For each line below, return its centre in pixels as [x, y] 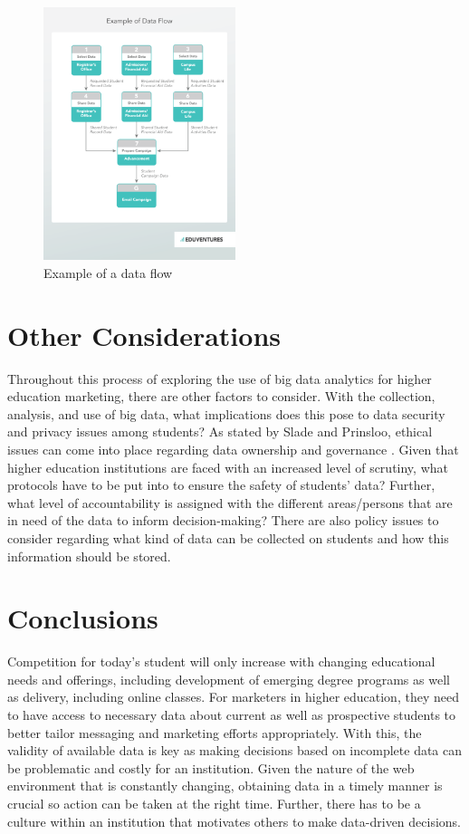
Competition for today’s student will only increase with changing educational [221, 661]
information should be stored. [89, 556]
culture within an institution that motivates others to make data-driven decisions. [234, 821]
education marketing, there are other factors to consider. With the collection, [221, 396]
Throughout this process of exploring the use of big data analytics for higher [220, 378]
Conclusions [83, 618]
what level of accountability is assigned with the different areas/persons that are [230, 502]
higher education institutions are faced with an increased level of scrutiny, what [228, 467]
